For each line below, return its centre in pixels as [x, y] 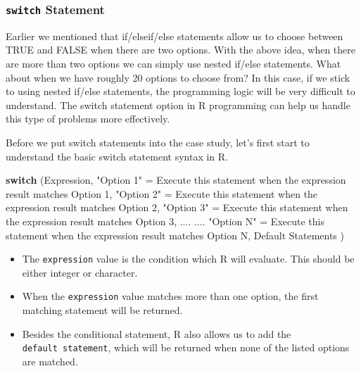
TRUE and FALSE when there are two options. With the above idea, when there [180, 50]
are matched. [50, 361]
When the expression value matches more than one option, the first [170, 296]
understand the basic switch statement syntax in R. [117, 156]
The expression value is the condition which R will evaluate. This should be [188, 259]
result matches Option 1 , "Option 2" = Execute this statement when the [162, 193]
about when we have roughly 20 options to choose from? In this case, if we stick [178, 77]
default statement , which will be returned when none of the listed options [186, 347]
